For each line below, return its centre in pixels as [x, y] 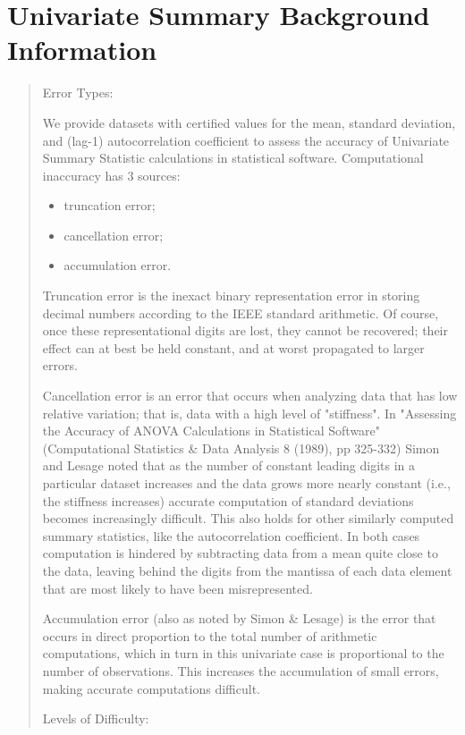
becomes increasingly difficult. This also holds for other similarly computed [248, 518]
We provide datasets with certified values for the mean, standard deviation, [249, 122]
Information [82, 50]
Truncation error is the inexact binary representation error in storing [231, 296]
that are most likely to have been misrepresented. [178, 588]
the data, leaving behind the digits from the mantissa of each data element [247, 570]
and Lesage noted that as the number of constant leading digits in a [229, 465]
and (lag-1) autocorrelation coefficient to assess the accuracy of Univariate [246, 140]
